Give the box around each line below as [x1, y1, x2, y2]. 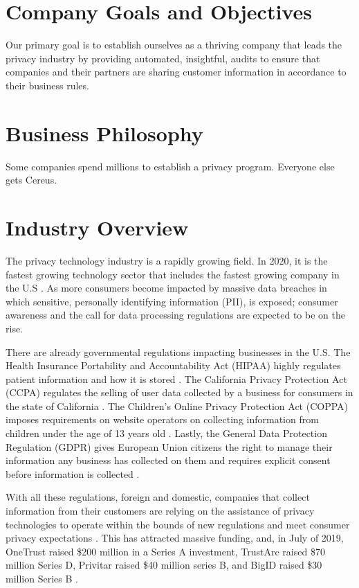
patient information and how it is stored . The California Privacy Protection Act [6, 371, 347, 386]
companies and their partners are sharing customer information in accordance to [6, 64, 347, 79]
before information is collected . [6, 466, 140, 481]
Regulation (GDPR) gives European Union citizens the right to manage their [6, 439, 333, 454]
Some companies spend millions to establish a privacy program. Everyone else [6, 159, 335, 173]
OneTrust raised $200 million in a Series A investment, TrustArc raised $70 [6, 544, 325, 558]
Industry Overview [6, 213, 189, 241]
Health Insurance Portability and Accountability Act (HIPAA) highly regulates [6, 358, 341, 373]
